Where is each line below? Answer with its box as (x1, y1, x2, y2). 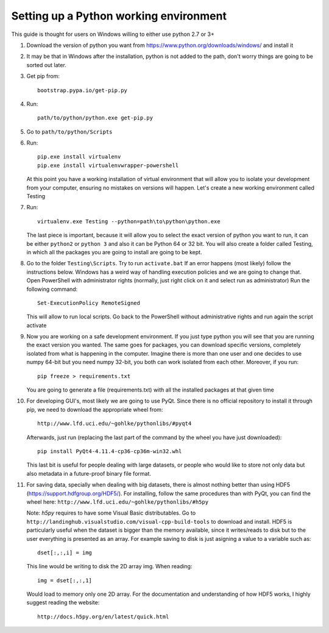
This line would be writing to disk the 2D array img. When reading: (26, 563, 193, 570)
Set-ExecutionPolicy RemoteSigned (37, 299, 140, 306)
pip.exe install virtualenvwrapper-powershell (37, 162, 179, 169)
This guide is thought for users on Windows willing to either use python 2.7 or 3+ (11, 30, 214, 38)
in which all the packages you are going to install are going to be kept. (26, 248, 202, 256)
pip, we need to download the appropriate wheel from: (26, 406, 163, 413)
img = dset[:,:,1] (37, 577, 93, 584)
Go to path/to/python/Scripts (26, 128, 113, 135)
